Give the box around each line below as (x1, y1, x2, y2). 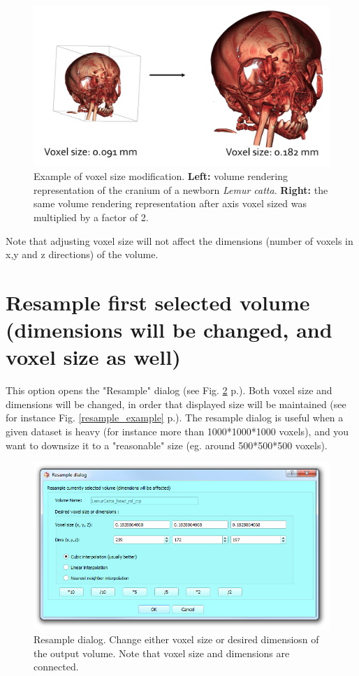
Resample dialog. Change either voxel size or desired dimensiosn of (34, 631, 319, 646)
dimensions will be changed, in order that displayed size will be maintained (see (6, 396, 346, 411)
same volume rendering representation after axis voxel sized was (34, 196, 307, 211)
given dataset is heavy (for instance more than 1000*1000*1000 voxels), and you (6, 424, 349, 439)
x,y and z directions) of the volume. (6, 247, 159, 262)
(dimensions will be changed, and (6, 315, 332, 344)
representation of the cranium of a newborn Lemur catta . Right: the (34, 182, 328, 197)
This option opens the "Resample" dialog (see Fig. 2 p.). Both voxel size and (6, 383, 332, 398)
